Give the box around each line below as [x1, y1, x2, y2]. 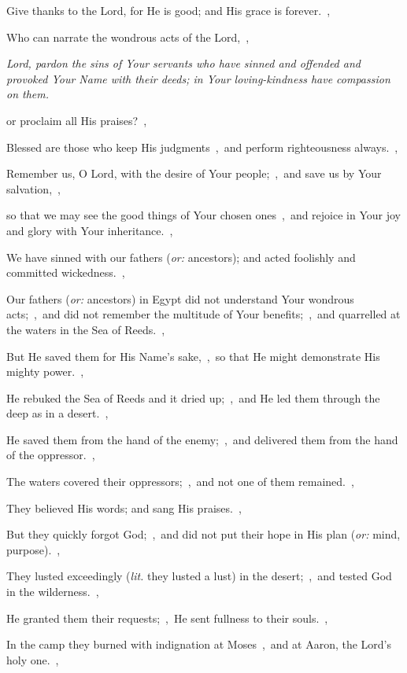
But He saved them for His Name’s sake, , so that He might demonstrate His [6, 348, 380, 364]
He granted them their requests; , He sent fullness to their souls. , [6, 609, 328, 626]
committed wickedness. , [6, 264, 125, 281]
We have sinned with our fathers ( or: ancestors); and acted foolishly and [6, 248, 356, 265]
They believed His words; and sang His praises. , [6, 499, 242, 516]
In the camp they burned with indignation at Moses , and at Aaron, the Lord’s [6, 636, 392, 653]
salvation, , [6, 180, 61, 197]
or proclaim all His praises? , [6, 112, 147, 128]
